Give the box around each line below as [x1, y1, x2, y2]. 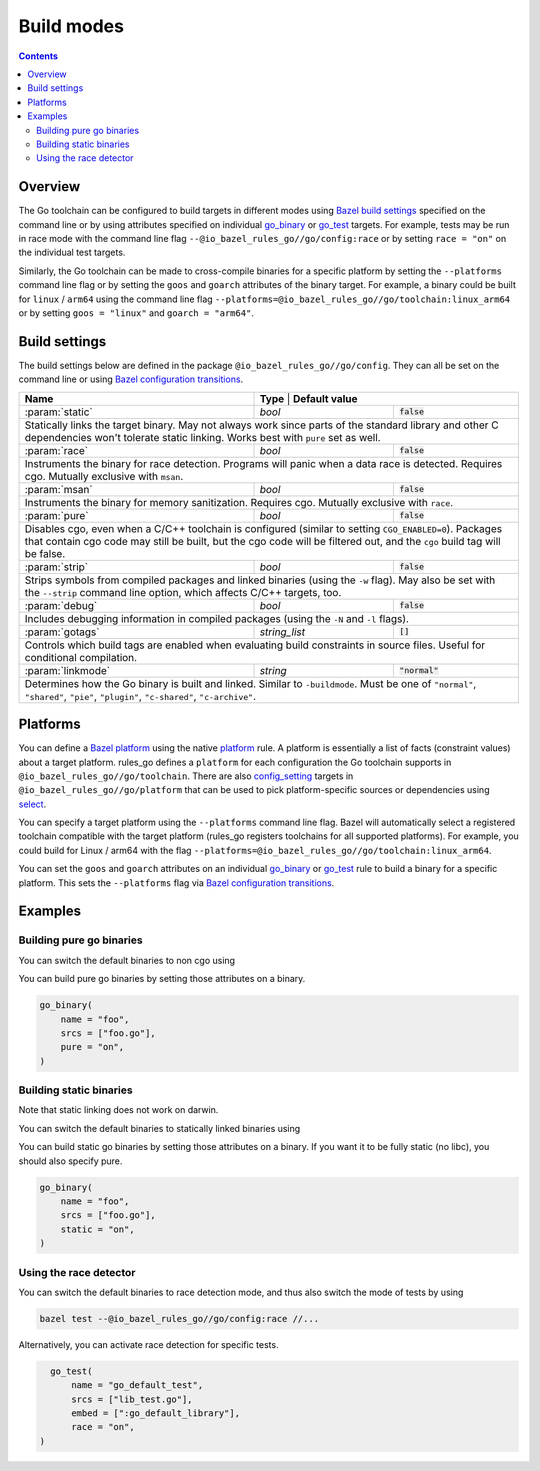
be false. [24, 546, 66, 560]
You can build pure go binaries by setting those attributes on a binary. [18, 973, 306, 985]
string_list [259, 625, 305, 639]
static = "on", [60, 1223, 135, 1235]
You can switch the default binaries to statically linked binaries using [18, 1122, 301, 1134]
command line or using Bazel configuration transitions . [18, 373, 244, 385]
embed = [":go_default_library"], [71, 1408, 240, 1419]
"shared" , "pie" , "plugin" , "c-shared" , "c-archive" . [24, 689, 257, 703]
